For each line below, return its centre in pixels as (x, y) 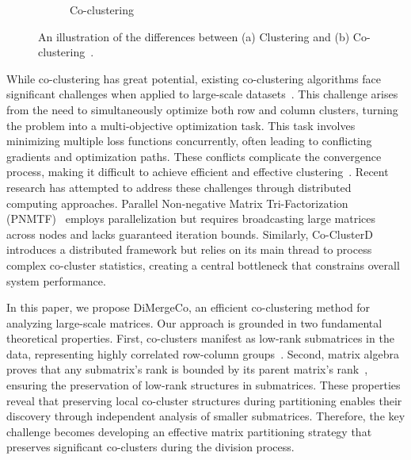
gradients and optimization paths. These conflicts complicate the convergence (194, 156)
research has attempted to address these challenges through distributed (179, 187)
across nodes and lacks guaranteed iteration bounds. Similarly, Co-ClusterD (190, 234)
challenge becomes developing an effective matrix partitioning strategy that (189, 431)
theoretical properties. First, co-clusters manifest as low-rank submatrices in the (200, 338)
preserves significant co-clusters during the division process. (150, 447)
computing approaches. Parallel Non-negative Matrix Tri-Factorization (177, 203)
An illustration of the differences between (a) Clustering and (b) (194, 36)
